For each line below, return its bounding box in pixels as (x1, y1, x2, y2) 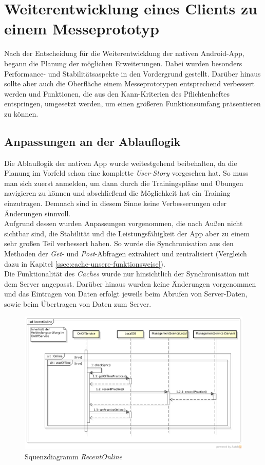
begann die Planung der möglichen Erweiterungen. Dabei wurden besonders (4, 58, 242, 68)
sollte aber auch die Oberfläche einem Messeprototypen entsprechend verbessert (4, 78, 255, 89)
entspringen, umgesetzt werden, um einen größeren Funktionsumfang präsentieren (4, 98, 261, 109)
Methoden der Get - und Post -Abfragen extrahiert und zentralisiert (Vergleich (4, 248, 247, 259)
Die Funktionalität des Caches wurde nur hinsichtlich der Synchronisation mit (4, 268, 250, 279)
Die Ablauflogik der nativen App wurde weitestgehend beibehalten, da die (4, 157, 237, 168)
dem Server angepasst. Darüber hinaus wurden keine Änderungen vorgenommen (4, 278, 256, 289)
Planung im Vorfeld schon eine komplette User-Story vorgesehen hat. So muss (4, 168, 249, 178)
